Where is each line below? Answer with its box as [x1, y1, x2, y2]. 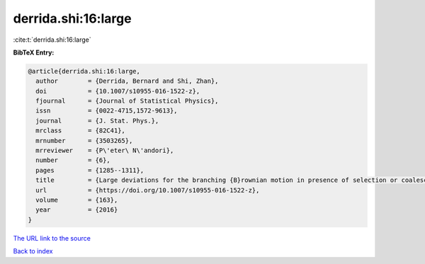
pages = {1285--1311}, [35, 166, 144, 174]
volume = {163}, [35, 196, 118, 204]
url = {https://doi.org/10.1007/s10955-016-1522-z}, [35, 186, 260, 194]
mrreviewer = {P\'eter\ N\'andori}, [35, 147, 174, 155]
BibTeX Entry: [13, 48, 55, 57]
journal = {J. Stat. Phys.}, [35, 117, 159, 125]
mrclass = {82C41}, [35, 127, 125, 134]
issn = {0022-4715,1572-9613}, [35, 107, 178, 115]
